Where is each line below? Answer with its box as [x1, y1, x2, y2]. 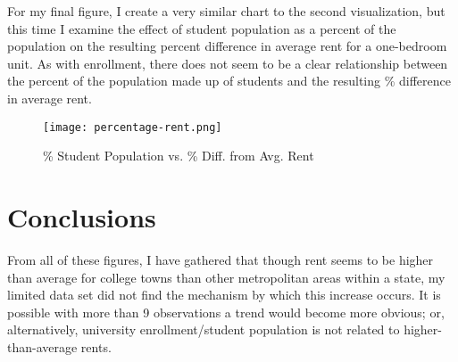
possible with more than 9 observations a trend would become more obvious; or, [7, 302, 445, 321]
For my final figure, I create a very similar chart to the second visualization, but [7, 2, 446, 20]
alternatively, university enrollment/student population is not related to [7, 320, 400, 339]
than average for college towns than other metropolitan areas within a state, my [7, 267, 446, 286]
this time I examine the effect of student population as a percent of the [7, 19, 396, 37]
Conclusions [7, 199, 156, 234]
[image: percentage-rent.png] [43, 120, 222, 134]
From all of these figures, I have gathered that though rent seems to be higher [7, 250, 434, 268]
